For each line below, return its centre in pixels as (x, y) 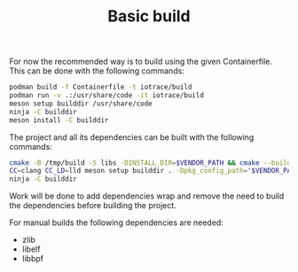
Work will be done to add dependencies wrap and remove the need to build (147, 196)
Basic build (149, 16)
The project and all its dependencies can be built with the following (132, 137)
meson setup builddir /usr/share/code (81, 104)
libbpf (33, 259)
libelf (31, 249)
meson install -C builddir (59, 120)
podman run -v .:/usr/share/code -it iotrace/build (106, 96)
